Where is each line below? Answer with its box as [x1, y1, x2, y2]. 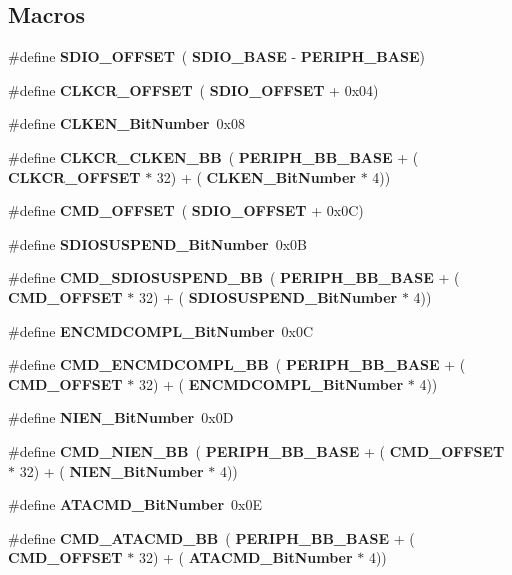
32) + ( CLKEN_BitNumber [156, 166, 356, 187]
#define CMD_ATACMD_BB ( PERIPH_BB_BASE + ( [8, 527, 415, 548]
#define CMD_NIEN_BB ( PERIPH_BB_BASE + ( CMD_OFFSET [8, 440, 505, 461]
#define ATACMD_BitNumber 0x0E [8, 494, 262, 515]
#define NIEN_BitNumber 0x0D [8, 407, 234, 428]
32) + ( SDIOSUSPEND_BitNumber [138, 286, 398, 307]
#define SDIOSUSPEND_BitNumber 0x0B [8, 233, 307, 254]
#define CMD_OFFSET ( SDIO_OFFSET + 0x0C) [8, 200, 364, 221]
